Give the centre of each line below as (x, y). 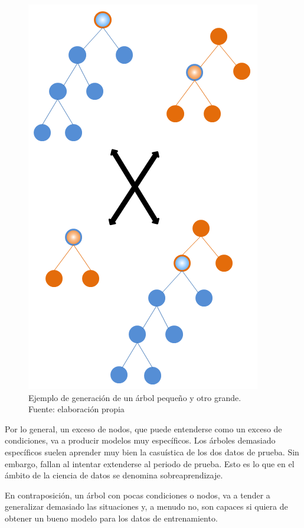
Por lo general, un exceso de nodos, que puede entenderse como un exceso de (143, 428)
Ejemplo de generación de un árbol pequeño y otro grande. (135, 397)
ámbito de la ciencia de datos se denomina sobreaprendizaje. (114, 475)
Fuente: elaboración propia (76, 409)
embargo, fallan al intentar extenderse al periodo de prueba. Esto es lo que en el (150, 463)
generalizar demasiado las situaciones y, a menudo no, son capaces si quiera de (146, 506)
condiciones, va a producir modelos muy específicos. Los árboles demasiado (140, 440)
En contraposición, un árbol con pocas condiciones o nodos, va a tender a (138, 495)
